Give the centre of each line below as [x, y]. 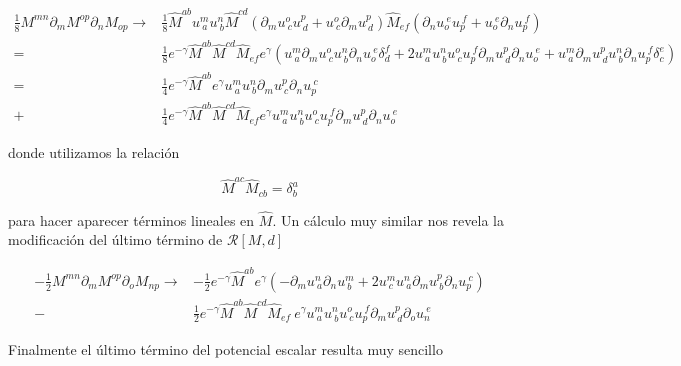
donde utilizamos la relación [94, 151]
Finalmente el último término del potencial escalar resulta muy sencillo [225, 349]
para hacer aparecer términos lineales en [131, 219]
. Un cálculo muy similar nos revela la [388, 219]
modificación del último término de [115, 239]
